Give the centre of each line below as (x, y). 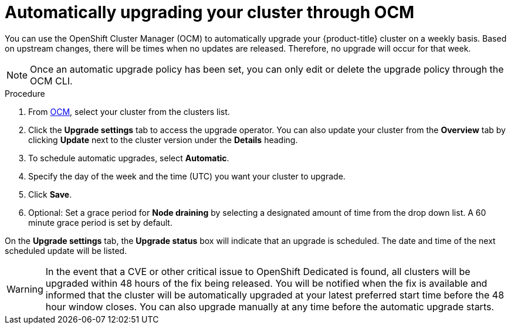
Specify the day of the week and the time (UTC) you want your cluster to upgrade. (187, 176)
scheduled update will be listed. (66, 250)
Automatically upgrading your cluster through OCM (210, 12)
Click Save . (50, 194)
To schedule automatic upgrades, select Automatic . (129, 158)
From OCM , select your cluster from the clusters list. (129, 111)
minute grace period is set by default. (100, 222)
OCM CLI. (51, 81)
